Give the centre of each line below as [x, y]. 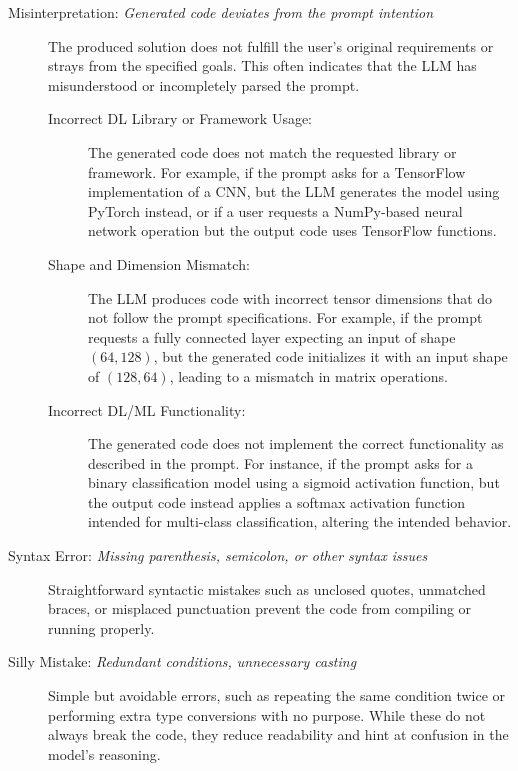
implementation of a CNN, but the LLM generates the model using [294, 191]
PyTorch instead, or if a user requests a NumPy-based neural [275, 210]
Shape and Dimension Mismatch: [149, 263]
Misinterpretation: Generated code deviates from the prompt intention [221, 12]
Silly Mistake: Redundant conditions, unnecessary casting [182, 661]
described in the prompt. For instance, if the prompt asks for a [280, 462]
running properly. [101, 627]
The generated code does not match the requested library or [272, 151]
